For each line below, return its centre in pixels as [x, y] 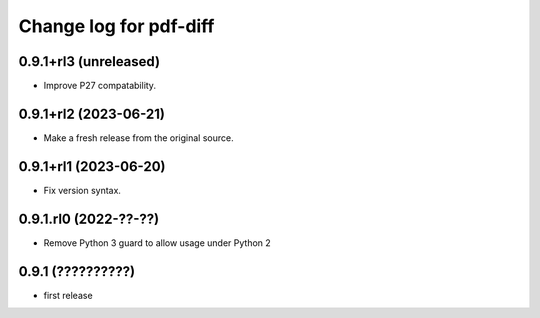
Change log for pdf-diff [116, 26]
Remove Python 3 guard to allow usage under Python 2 [157, 242]
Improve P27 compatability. [100, 86]
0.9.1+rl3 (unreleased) [89, 61]
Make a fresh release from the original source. [138, 137]
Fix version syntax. [82, 190]
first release [68, 295]
